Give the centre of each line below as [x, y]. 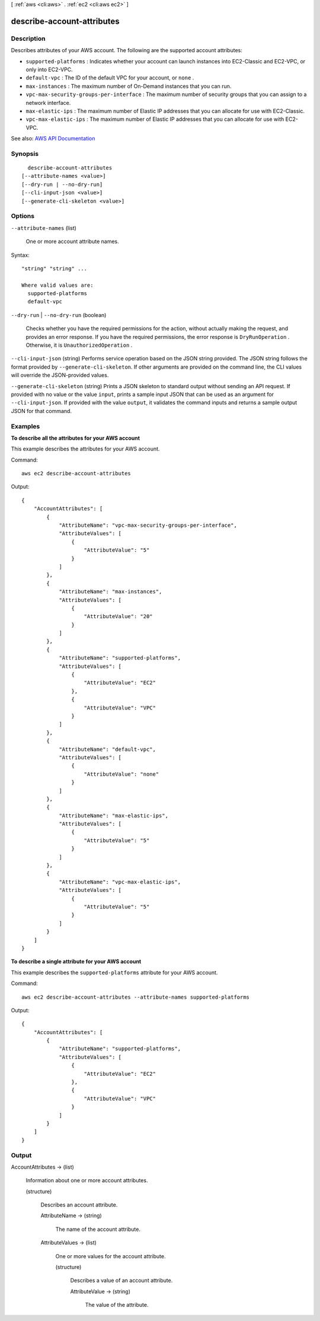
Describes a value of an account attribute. [121, 1281]
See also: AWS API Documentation [53, 139]
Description [28, 39]
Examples [25, 426]
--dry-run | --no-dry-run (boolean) [59, 315]
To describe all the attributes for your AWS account [76, 438]
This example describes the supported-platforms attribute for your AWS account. [114, 973]
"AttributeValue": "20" [119, 617]
